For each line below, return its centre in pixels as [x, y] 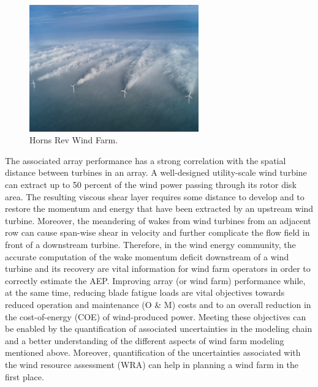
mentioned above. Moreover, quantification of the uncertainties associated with [153, 352]
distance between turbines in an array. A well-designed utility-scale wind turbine [156, 172]
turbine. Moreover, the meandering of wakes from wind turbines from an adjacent [158, 220]
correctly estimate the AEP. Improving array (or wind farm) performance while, [155, 280]
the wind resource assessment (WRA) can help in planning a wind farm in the [152, 364]
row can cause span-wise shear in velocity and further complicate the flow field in [157, 232]
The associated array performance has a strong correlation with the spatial [146, 160]
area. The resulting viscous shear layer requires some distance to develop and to [155, 196]
